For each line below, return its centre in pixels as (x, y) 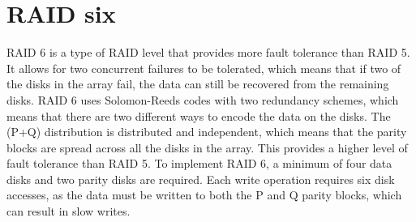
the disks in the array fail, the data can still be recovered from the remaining (198, 84)
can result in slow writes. (69, 211)
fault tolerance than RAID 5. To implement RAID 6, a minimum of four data (199, 163)
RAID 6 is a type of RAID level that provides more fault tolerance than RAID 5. (208, 52)
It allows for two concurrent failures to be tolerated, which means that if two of (204, 68)
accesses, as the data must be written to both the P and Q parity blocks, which (204, 195)
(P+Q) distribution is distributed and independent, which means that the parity (207, 132)
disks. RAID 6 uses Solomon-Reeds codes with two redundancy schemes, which (203, 99)
